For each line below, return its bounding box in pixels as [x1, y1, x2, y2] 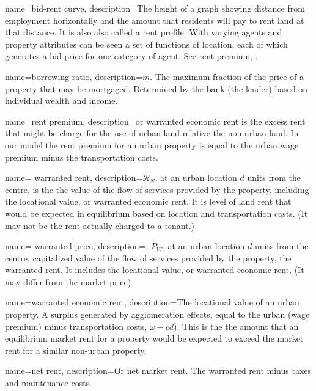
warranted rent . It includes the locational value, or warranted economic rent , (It [5, 263, 304, 276]
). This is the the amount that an [174, 320, 299, 332]
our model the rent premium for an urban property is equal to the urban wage [5, 138, 299, 151]
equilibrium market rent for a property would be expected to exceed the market [5, 332, 304, 345]
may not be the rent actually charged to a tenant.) [5, 219, 195, 232]
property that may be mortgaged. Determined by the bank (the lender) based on [5, 82, 308, 95]
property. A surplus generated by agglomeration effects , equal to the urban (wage [5, 308, 310, 321]
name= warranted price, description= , [5, 239, 149, 252]
